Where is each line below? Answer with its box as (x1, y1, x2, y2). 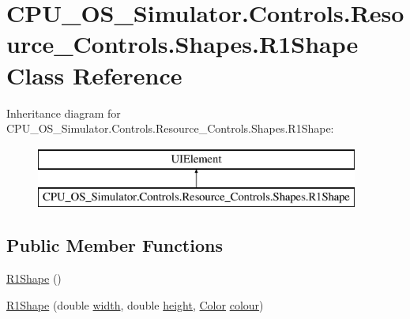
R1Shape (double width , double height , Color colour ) (6, 296, 264, 313)
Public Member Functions (6, 233, 223, 257)
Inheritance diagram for (6, 104, 121, 121)
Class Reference (6, 58, 182, 91)
